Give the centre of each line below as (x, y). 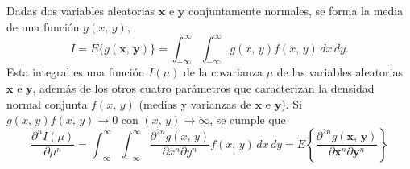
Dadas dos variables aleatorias (81, 10)
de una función (43, 26)
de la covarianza (223, 72)
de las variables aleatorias (340, 72)
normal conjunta (47, 103)
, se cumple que (248, 120)
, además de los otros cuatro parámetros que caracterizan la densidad (203, 88)
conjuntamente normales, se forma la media (296, 10)
